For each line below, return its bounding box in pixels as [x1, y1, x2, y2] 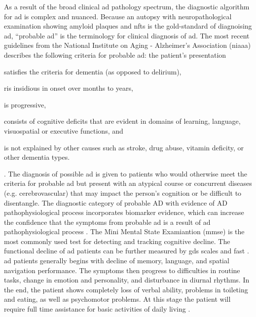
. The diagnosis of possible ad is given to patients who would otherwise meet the [4, 168, 247, 178]
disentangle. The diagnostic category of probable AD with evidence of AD [4, 197, 227, 208]
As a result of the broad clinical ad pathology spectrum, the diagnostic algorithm [4, 1, 250, 11]
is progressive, [4, 99, 46, 109]
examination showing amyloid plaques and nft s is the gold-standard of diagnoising [4, 21, 252, 31]
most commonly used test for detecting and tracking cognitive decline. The [4, 236, 230, 246]
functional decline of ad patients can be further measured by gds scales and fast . [4, 246, 249, 256]
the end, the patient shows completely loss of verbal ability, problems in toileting [4, 284, 248, 294]
